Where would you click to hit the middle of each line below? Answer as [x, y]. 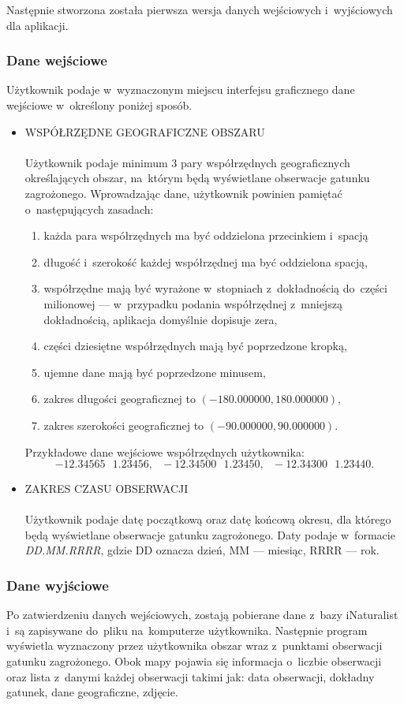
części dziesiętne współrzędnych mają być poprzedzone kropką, [195, 346]
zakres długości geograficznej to [120, 399]
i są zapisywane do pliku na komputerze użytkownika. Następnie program [187, 630]
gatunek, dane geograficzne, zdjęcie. [92, 692]
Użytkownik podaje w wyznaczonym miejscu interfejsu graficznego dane [181, 90]
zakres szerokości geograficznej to [124, 425]
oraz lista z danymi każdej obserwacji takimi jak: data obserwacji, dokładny [191, 676]
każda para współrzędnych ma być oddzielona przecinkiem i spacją [206, 235]
